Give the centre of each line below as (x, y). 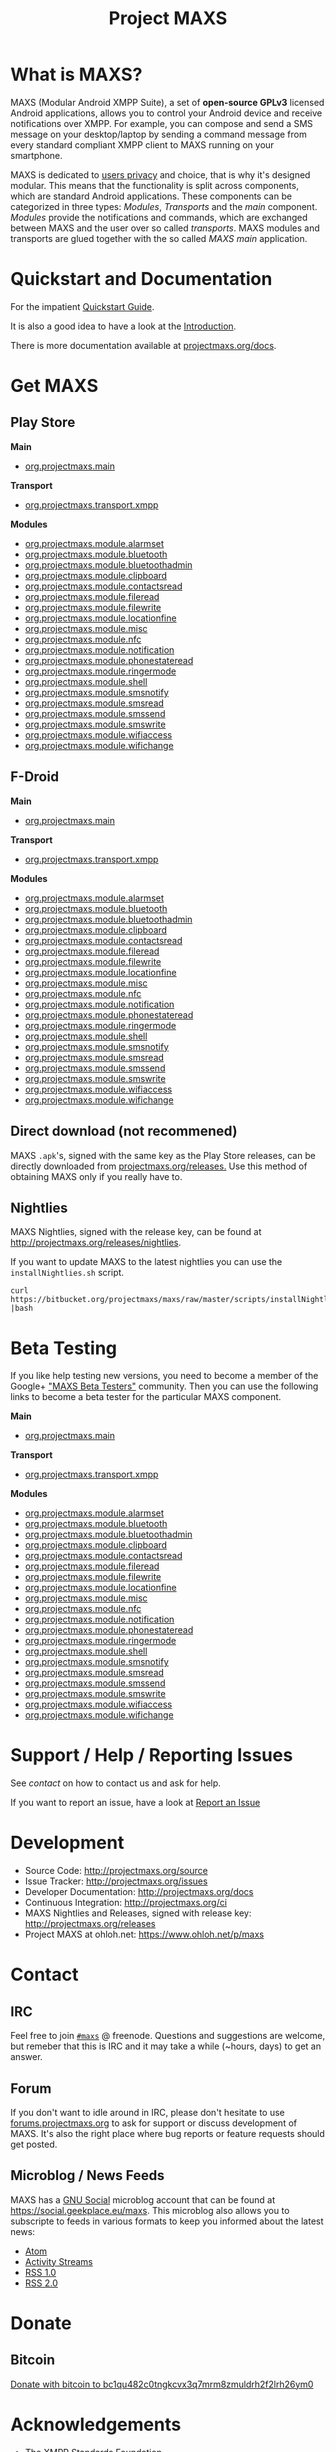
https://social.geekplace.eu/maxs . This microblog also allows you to (150, 2210)
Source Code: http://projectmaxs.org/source (116, 1871)
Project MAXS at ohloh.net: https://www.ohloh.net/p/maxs (144, 1934)
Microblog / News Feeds (87, 2175)
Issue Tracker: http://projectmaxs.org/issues (116, 1881)
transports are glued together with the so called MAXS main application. (159, 238)
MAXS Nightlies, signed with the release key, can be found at (136, 1232)
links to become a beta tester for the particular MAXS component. (146, 1397)
